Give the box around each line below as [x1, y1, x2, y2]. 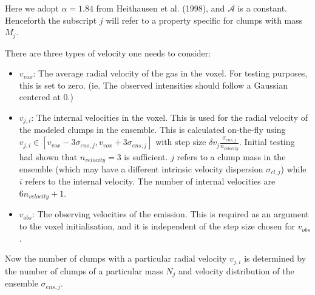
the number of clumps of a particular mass [5, 264, 163, 277]
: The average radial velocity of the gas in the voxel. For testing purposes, [33, 67, 308, 80]
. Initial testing [239, 135, 295, 148]
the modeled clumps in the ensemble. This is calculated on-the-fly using [19, 123, 286, 136]
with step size [155, 135, 206, 148]
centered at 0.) [19, 90, 73, 103]
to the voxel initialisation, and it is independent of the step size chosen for [19, 220, 296, 232]
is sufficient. [124, 150, 168, 163]
